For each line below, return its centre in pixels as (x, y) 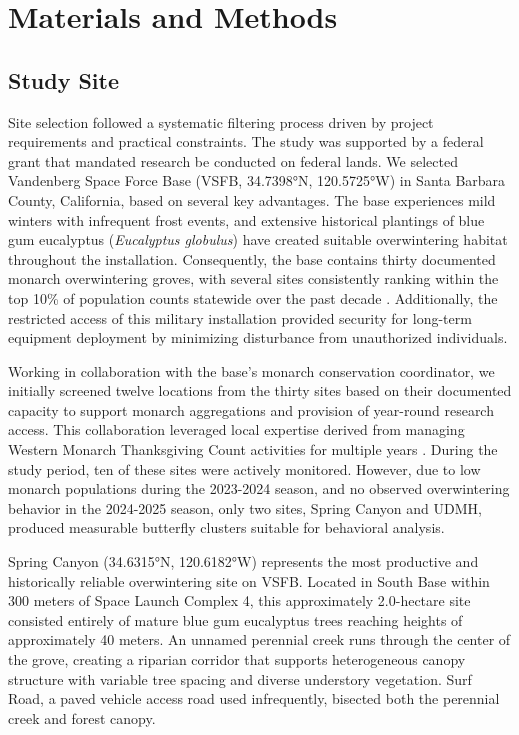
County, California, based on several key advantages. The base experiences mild (252, 199)
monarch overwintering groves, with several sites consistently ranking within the (253, 278)
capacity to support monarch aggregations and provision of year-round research (251, 409)
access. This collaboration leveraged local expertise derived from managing (236, 429)
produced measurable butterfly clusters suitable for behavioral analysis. (226, 527)
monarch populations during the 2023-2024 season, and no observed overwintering (259, 488)
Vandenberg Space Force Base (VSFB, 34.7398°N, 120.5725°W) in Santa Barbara (257, 180)
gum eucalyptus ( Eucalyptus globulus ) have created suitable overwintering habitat (258, 239)
